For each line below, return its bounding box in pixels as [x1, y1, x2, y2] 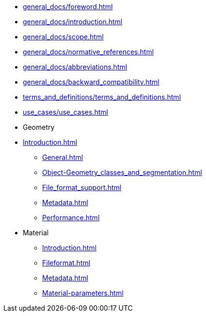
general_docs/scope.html [23, 33, 104, 41]
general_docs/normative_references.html [23, 48, 154, 56]
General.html [42, 153, 83, 161]
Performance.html [42, 213, 100, 222]
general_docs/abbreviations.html [23, 63, 127, 71]
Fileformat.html [42, 259, 91, 267]
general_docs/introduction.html [23, 18, 123, 26]
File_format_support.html [42, 183, 122, 192]
